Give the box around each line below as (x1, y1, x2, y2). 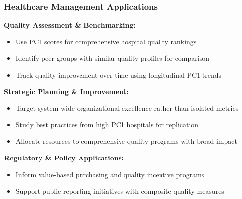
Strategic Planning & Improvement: (4, 86, 129, 96)
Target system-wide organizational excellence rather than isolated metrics (15, 103, 239, 113)
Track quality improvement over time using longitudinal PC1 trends (15, 70, 222, 80)
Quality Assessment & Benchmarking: (4, 20, 136, 30)
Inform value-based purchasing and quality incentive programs (15, 169, 204, 179)
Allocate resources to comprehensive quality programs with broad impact (15, 136, 237, 146)
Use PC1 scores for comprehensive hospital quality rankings (15, 36, 197, 46)
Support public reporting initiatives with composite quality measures (15, 186, 224, 196)
